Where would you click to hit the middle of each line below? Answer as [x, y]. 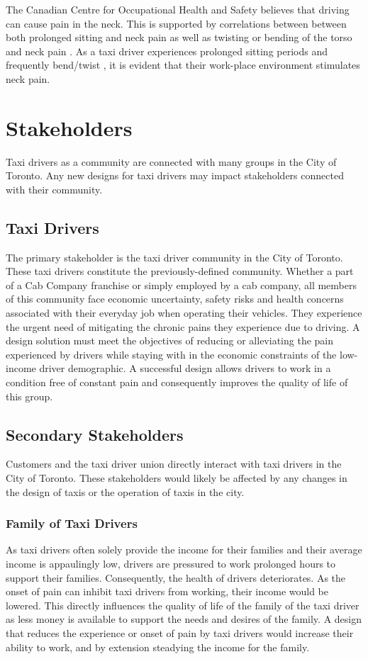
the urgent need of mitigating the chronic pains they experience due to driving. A [183, 326]
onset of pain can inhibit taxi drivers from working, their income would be [167, 591]
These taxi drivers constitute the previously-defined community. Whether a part [180, 271]
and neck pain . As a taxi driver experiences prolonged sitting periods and [167, 51]
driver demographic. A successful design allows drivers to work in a [185, 368]
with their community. [54, 189]
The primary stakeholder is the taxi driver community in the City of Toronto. [174, 257]
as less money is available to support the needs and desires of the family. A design [184, 619]
